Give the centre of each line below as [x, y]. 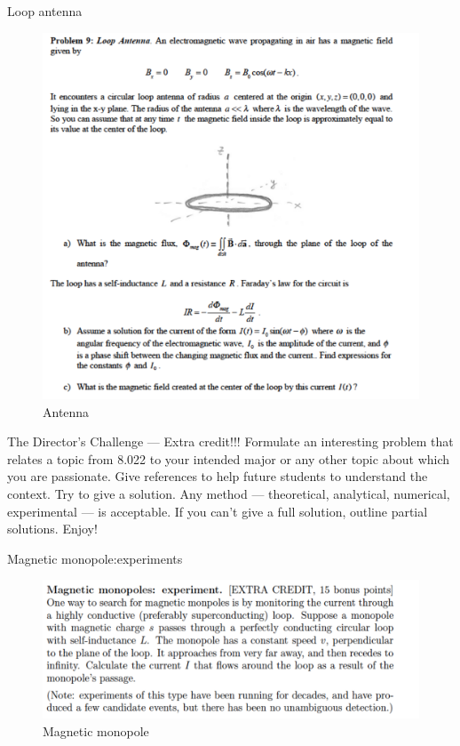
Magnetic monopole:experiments [95, 558]
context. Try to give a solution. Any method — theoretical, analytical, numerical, [229, 493]
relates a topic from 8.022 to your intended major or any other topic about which [229, 458]
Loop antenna [45, 11]
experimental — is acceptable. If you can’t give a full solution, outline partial [218, 511]
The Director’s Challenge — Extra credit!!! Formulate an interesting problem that [230, 441]
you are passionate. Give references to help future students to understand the [218, 476]
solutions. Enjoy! [52, 529]
